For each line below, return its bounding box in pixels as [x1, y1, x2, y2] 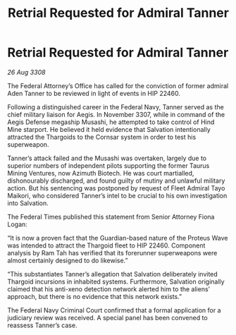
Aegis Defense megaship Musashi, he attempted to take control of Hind [7, 118, 215, 126]
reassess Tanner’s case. [7, 321, 77, 329]
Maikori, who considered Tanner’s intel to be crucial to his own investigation [7, 191, 228, 200]
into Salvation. [7, 199, 49, 207]
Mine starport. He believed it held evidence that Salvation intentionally [7, 125, 211, 133]
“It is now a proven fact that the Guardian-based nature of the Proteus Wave [7, 233, 228, 242]
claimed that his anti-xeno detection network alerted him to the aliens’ [7, 284, 210, 293]
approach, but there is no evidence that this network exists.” [7, 292, 182, 300]
